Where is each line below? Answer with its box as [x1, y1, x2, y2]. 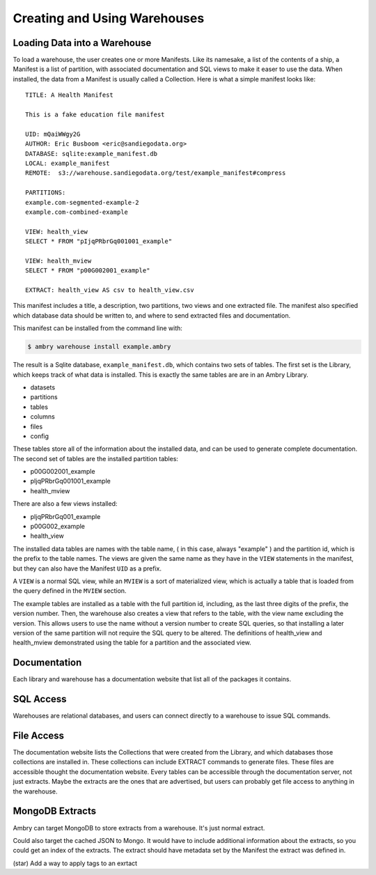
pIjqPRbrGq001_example [30, 512, 101, 520]
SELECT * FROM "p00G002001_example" [25, 267, 150, 274]
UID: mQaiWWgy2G [25, 130, 81, 138]
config [30, 432, 49, 440]
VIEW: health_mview [25, 256, 92, 265]
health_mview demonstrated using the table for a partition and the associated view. [13, 638, 252, 647]
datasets [30, 383, 56, 392]
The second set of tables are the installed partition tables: [13, 454, 179, 463]
